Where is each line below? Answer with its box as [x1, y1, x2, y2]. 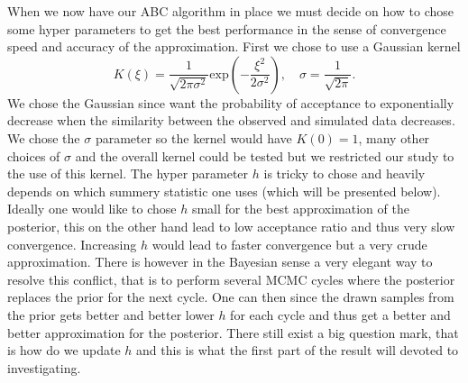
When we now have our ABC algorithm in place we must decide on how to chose [7, 2, 454, 20]
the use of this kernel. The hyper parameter [7, 164, 249, 183]
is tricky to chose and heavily [263, 164, 426, 183]
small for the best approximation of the [191, 199, 409, 218]
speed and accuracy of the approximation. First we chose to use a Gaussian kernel [7, 37, 461, 56]
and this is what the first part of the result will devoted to [136, 341, 459, 360]
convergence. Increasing [7, 234, 137, 253]
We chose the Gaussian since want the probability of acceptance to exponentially [7, 93, 454, 112]
